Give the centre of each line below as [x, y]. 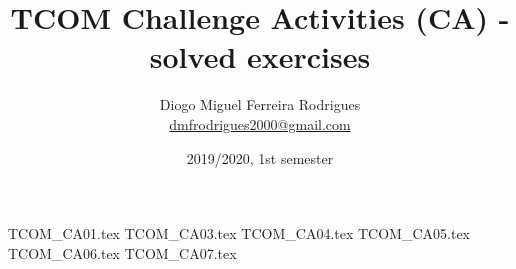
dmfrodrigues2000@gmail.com [260, 123]
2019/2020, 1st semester [260, 157]
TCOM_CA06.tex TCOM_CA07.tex [122, 252]
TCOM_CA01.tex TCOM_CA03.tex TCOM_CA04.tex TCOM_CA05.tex [239, 233]
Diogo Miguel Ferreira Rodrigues [260, 104]
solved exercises [260, 56]
